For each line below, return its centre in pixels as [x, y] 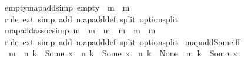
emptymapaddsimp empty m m [67, 7]
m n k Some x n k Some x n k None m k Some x [123, 53]
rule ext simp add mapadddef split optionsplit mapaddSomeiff [122, 41]
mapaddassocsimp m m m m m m [80, 30]
